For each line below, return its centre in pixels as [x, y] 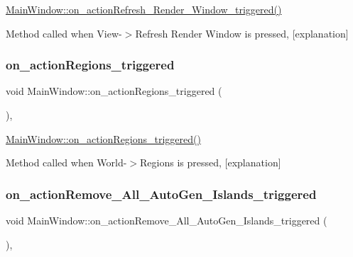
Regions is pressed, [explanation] [211, 162]
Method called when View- [64, 33]
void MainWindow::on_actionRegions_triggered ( [114, 91]
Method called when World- [66, 162]
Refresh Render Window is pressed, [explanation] [242, 33]
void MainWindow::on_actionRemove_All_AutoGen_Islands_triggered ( [167, 220]
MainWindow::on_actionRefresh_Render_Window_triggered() [144, 9]
